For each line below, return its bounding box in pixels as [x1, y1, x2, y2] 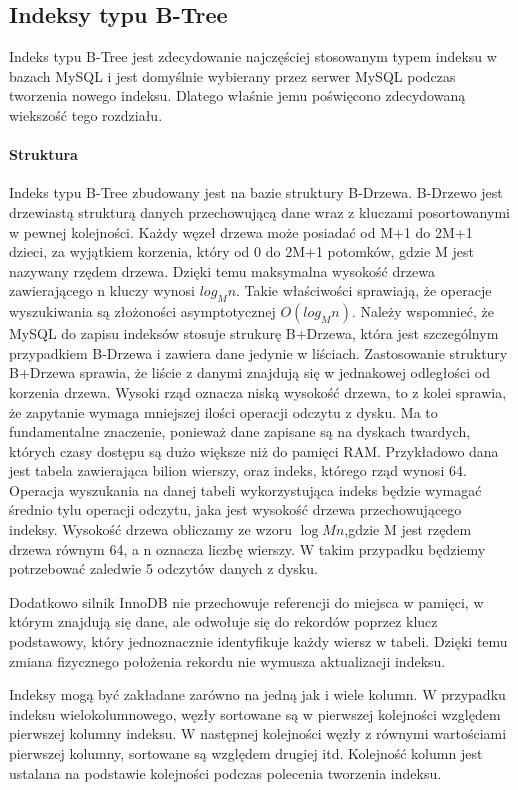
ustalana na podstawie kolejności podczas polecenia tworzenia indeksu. [9, 762, 442, 783]
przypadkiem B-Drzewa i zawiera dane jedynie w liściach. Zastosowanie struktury [9, 342, 508, 363]
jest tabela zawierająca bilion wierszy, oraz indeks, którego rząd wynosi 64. [9, 460, 467, 481]
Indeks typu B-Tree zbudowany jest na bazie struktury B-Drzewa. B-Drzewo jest [9, 182, 503, 203]
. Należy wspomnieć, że [351, 301, 494, 322]
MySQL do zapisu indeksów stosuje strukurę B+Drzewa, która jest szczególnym [9, 323, 499, 344]
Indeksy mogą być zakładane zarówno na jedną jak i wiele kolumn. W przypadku [9, 684, 506, 705]
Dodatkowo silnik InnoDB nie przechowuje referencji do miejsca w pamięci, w [9, 591, 484, 612]
